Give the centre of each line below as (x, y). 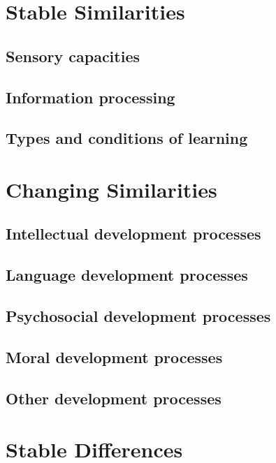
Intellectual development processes (133, 234)
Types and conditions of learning (127, 138)
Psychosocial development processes (138, 316)
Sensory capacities (73, 56)
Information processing (90, 97)
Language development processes (127, 275)
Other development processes (114, 398)
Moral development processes (114, 357)
